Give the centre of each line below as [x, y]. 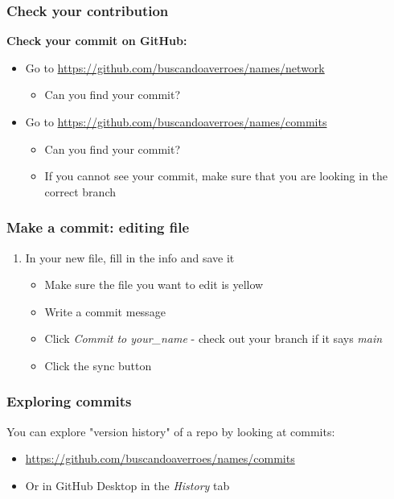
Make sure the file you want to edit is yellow [154, 285]
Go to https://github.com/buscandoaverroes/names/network [175, 67]
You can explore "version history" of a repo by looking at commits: [171, 431]
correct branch [80, 191]
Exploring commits [69, 401]
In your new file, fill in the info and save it [130, 257]
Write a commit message [105, 311]
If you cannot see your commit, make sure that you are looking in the [216, 176]
